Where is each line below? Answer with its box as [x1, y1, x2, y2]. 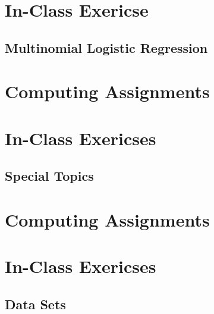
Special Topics [5, 167, 94, 185]
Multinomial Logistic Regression [5, 38, 208, 56]
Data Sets [5, 294, 66, 313]
